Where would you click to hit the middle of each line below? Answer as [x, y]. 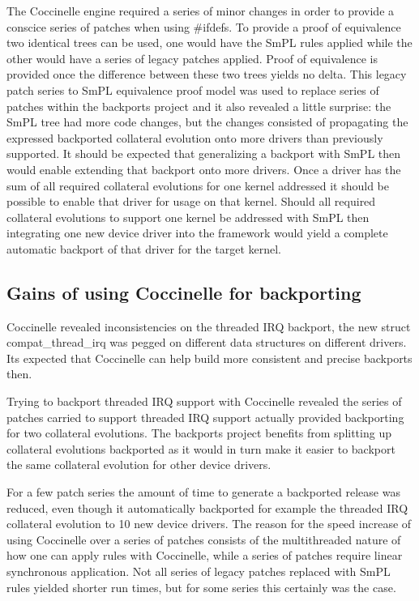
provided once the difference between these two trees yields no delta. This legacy [207, 74]
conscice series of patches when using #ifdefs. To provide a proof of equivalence [204, 26]
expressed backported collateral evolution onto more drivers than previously [195, 137]
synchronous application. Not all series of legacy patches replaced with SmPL [199, 571]
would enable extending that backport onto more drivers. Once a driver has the [204, 169]
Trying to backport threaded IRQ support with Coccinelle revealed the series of [204, 401]
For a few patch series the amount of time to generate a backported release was [203, 492]
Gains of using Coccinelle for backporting [184, 292]
